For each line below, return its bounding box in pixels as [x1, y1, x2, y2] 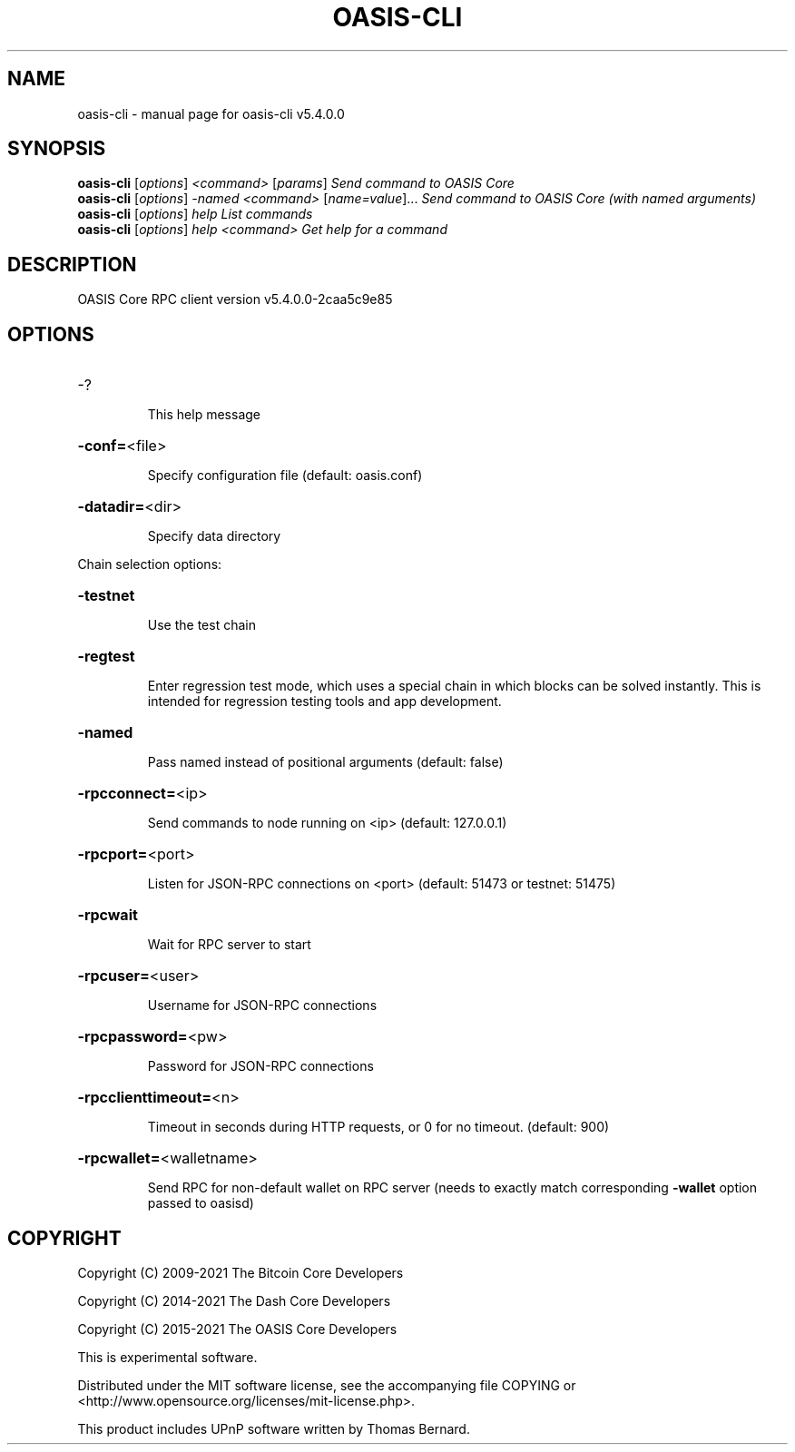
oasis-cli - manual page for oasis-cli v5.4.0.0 [77, 105, 345, 122]
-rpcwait [77, 906, 138, 925]
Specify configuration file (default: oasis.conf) [147, 467, 423, 484]
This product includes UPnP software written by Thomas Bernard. [77, 1420, 470, 1437]
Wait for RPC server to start [147, 937, 311, 953]
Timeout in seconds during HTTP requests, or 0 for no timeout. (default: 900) [147, 1119, 610, 1135]
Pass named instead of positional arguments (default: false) [147, 754, 504, 770]
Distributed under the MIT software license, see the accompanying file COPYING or [77, 1377, 576, 1393]
